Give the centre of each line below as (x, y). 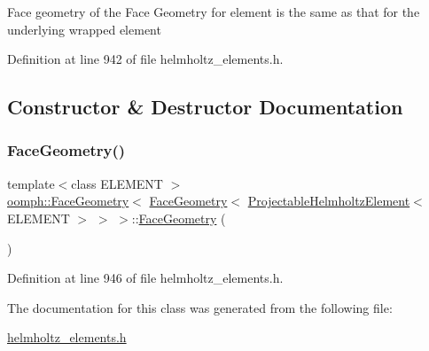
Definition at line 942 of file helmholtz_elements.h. (145, 59)
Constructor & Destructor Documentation (205, 107)
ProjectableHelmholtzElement (329, 201)
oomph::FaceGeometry (68, 201)
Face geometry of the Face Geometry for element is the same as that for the (214, 12)
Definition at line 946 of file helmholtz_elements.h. (145, 278)
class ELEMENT (117, 183)
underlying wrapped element (84, 29)
